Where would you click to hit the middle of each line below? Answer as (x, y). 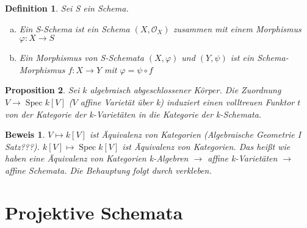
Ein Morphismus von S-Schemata (81, 58)
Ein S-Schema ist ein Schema (74, 28)
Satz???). (22, 146)
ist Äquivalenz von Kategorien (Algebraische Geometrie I (195, 134)
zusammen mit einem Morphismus (237, 28)
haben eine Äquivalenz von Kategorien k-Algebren (97, 158)
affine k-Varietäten (243, 158)
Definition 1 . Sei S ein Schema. (67, 8)
